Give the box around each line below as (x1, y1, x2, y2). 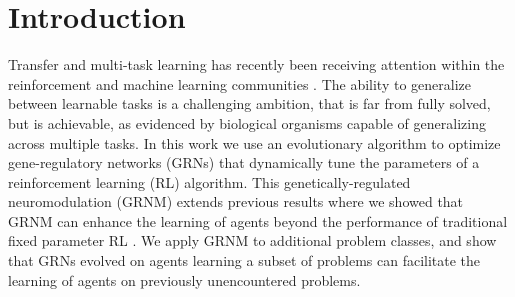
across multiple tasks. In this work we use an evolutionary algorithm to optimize (8, 132, 501, 153)
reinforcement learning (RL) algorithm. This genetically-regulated (8, 171, 411, 192)
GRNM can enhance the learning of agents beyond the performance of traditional (8, 210, 508, 231)
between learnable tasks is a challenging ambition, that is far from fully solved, (8, 93, 491, 114)
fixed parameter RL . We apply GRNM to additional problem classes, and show (8, 230, 497, 251)
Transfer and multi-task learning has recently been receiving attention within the (8, 54, 505, 75)
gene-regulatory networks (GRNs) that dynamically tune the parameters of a (8, 152, 480, 173)
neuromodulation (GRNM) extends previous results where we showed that (8, 191, 464, 212)
